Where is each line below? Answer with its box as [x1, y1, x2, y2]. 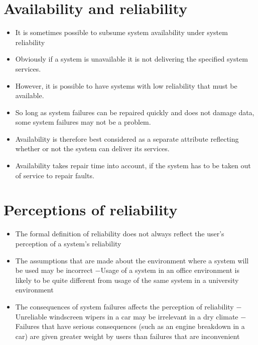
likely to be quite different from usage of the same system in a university [15, 274, 239, 285]
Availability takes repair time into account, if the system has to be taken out [15, 160, 251, 171]
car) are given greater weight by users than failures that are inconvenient [15, 330, 240, 341]
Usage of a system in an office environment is [100, 265, 239, 275]
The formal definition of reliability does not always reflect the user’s [15, 228, 224, 239]
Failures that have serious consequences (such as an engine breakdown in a [15, 321, 245, 331]
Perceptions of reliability [4, 199, 178, 220]
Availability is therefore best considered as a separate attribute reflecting [15, 133, 239, 144]
